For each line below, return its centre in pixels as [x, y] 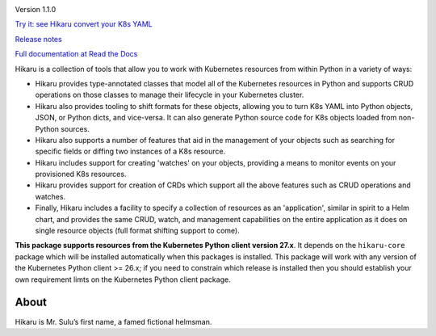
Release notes [38, 39]
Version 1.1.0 [36, 9]
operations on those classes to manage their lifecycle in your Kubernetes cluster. [170, 95]
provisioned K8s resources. [81, 174]
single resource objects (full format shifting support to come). [137, 231]
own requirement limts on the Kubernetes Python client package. [123, 279]
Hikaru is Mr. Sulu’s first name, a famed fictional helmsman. [113, 321]
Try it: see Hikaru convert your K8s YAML [84, 24]
